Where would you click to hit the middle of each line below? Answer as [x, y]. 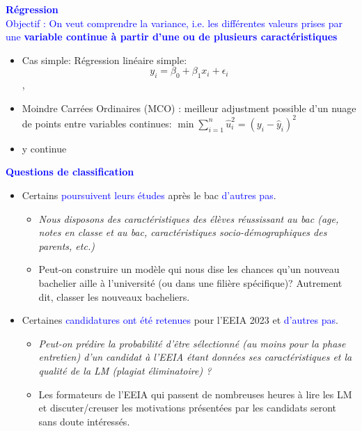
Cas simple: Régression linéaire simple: [104, 60]
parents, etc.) [66, 245]
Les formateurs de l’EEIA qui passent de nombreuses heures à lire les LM [195, 394]
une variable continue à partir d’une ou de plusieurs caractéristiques [172, 37]
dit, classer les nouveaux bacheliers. [114, 296]
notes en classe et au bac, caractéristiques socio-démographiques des [183, 232]
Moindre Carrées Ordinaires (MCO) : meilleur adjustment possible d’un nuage [189, 108]
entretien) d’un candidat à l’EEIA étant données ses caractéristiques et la [195, 357]
